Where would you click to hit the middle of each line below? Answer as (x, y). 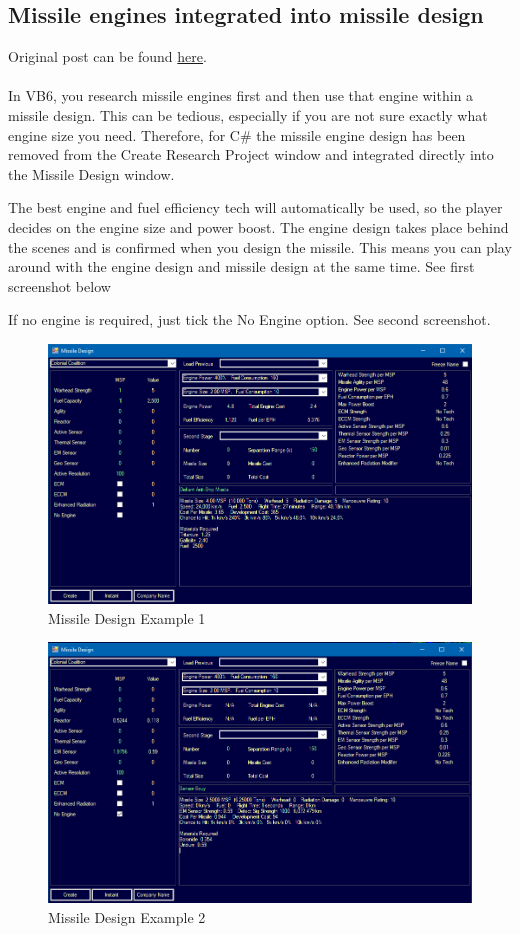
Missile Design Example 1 (127, 617)
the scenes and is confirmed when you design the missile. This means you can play (260, 246)
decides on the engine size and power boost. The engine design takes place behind (258, 226)
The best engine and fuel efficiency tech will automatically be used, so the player (255, 207)
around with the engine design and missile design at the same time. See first (241, 266)
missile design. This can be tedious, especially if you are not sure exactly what (248, 114)
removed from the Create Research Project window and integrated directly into (251, 154)
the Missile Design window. (91, 173)
